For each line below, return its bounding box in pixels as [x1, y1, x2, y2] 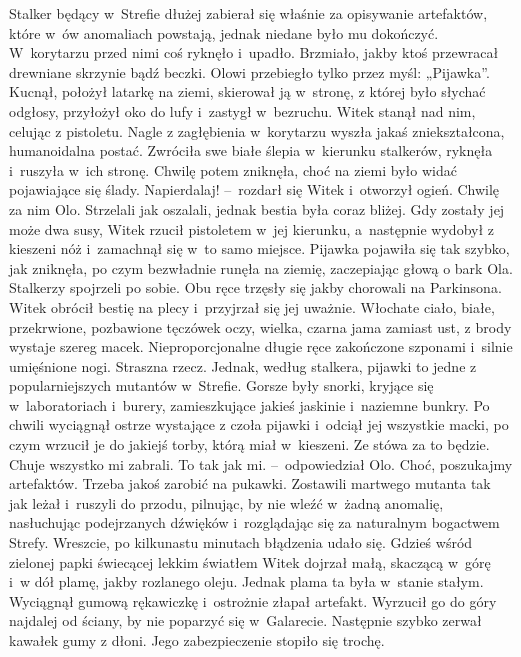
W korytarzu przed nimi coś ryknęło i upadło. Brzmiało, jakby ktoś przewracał [9, 42, 499, 63]
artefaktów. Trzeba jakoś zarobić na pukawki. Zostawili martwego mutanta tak [9, 473, 491, 494]
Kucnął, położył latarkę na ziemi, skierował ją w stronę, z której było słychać [9, 81, 486, 102]
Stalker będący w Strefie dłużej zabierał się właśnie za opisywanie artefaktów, [9, 3, 488, 23]
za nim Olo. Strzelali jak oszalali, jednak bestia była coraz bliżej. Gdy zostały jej [9, 198, 505, 219]
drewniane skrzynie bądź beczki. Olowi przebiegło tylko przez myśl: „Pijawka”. [9, 61, 490, 82]
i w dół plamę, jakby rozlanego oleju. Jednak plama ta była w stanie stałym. [9, 571, 484, 592]
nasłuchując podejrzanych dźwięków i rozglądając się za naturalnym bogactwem [9, 512, 500, 533]
